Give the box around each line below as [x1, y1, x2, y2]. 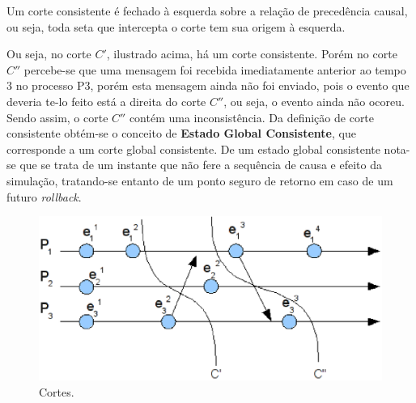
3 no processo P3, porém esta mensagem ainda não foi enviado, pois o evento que [6, 77, 410, 94]
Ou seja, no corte [6, 45, 91, 62]
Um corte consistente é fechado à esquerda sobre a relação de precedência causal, [6, 2, 408, 19]
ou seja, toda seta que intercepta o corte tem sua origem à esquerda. [6, 18, 346, 35]
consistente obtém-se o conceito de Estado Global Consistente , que [6, 125, 356, 142]
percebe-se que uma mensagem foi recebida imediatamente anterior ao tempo [23, 61, 406, 78]
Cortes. [39, 384, 74, 401]
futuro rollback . [6, 188, 82, 205]
